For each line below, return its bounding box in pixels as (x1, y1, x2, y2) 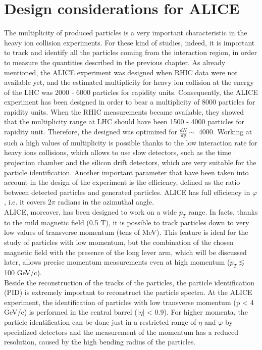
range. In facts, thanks (188, 207, 258, 217)
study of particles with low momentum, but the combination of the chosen (4, 237, 234, 247)
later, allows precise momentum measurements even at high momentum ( (4, 257, 230, 267)
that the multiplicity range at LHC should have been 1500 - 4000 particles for (4, 116, 245, 127)
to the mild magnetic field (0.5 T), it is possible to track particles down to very (4, 217, 249, 227)
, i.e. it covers (4, 196, 46, 207)
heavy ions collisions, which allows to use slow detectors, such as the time (4, 147, 231, 158)
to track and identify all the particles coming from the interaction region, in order (4, 47, 257, 58)
